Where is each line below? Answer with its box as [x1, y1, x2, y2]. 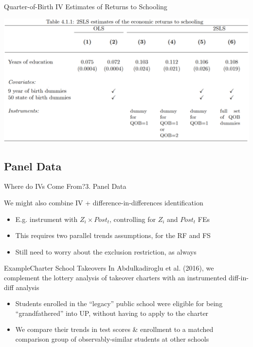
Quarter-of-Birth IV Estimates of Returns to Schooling [4, 1, 167, 11]
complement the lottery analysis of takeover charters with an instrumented [4, 272, 227, 282]
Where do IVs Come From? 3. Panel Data [4, 181, 126, 191]
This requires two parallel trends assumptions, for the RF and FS [15, 230, 211, 240]
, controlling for [109, 214, 156, 224]
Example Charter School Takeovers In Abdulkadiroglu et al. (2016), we [4, 263, 214, 273]
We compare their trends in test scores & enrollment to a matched [15, 324, 214, 334]
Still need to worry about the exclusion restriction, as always [15, 246, 197, 256]
